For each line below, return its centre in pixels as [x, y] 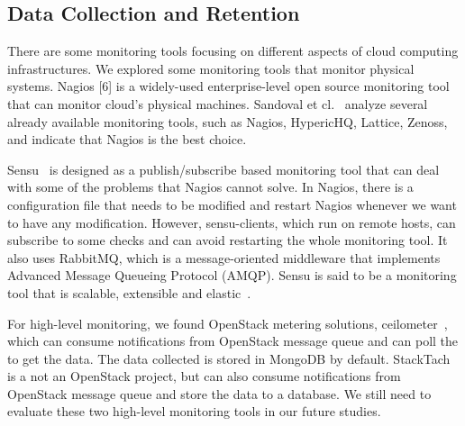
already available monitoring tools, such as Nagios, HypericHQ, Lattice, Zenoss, [228, 121]
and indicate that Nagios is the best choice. [127, 139]
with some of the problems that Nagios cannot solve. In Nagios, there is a [210, 187]
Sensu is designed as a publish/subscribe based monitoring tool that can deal [223, 169]
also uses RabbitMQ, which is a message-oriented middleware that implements [224, 257]
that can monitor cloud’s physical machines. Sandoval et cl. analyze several [218, 103]
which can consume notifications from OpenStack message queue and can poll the [233, 341]
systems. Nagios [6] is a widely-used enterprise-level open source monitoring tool [228, 86]
